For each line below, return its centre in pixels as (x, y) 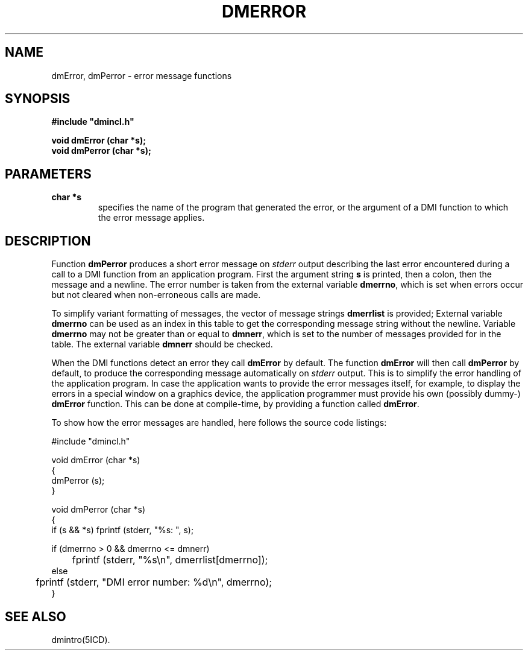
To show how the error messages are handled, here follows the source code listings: (219, 423)
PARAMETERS (48, 174)
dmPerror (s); (78, 481)
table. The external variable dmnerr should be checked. (162, 344)
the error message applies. (151, 218)
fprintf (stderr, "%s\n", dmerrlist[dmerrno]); (170, 560)
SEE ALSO (36, 616)
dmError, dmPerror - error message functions (142, 75)
